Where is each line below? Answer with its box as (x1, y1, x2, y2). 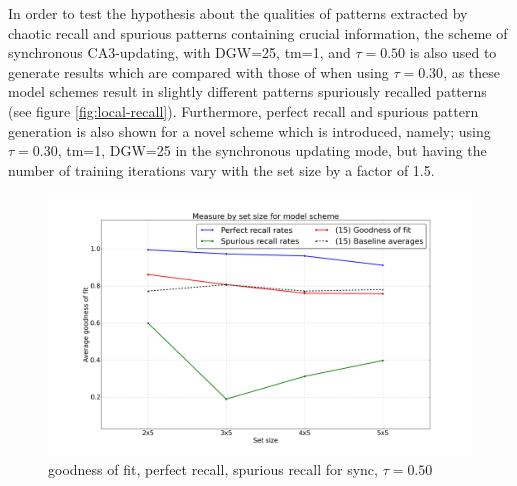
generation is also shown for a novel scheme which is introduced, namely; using (8, 120, 491, 141)
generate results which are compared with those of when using (8, 61, 389, 82)
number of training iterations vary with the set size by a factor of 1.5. (8, 159, 435, 180)
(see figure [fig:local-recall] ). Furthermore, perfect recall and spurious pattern (8, 100, 479, 121)
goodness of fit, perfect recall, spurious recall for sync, (48, 458, 378, 479)
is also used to (409, 42, 497, 63)
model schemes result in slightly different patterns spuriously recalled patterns (8, 81, 487, 102)
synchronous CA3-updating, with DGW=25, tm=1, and (8, 42, 351, 63)
